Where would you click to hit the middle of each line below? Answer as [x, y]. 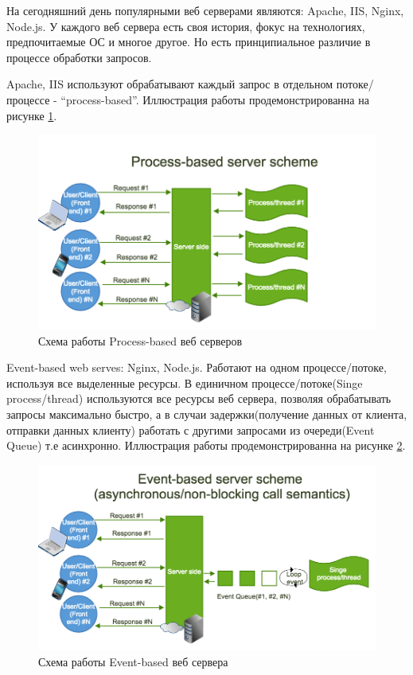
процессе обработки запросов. [79, 57]
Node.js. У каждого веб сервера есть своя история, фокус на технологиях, [186, 26]
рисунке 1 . [32, 115]
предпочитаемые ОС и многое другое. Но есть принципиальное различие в [189, 42]
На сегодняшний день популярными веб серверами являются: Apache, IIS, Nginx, [205, 10]
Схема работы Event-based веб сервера [133, 661]
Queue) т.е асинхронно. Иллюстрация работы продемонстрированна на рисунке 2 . [206, 445]
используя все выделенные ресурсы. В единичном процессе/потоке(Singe [185, 382]
